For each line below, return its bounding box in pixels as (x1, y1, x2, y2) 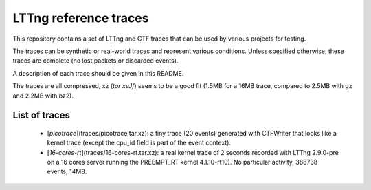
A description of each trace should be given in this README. (12, 69, 184, 77)
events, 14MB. (47, 167, 87, 176)
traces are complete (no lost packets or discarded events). (12, 56, 179, 65)
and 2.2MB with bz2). (12, 92, 74, 100)
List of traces (12, 109, 70, 121)
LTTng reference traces (12, 10, 149, 25)
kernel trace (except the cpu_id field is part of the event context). (47, 138, 232, 147)
